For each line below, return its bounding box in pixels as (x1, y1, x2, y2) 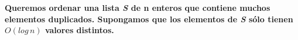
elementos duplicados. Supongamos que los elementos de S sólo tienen (5, 13, 293, 25)
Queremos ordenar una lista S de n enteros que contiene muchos (5, 2, 270, 13)
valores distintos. (44, 24, 114, 36)
